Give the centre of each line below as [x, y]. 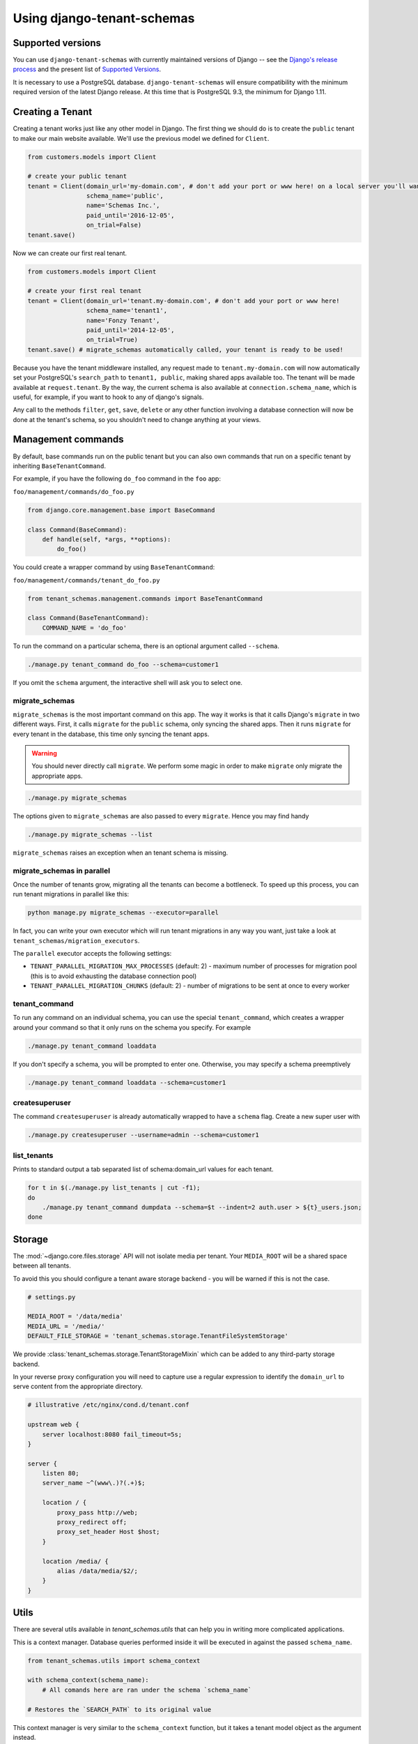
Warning [44, 753]
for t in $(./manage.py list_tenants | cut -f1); [114, 1188]
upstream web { [53, 1424]
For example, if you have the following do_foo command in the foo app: [117, 479]
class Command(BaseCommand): [77, 529]
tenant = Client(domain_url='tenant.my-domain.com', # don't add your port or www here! [184, 301]
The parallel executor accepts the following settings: [92, 954]
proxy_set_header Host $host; [108, 1532]
